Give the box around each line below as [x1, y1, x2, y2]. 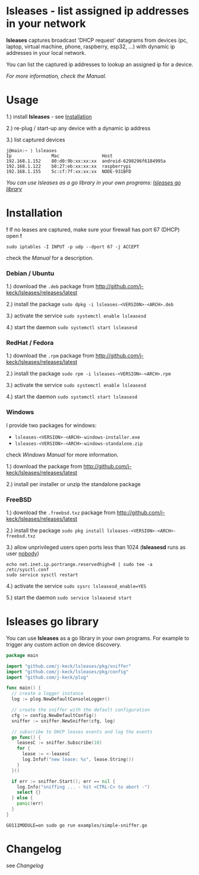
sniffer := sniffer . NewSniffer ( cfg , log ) [11, 718, 116, 724]
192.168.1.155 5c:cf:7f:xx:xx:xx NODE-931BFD [6, 168, 132, 174]
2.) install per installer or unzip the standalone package [6, 480, 141, 487]
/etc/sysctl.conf [6, 567, 49, 573]
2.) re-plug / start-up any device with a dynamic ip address [6, 124, 151, 132]
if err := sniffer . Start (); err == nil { [11, 778, 116, 784]
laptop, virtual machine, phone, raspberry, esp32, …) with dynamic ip [6, 43, 175, 50]
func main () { [6, 685, 42, 691]
